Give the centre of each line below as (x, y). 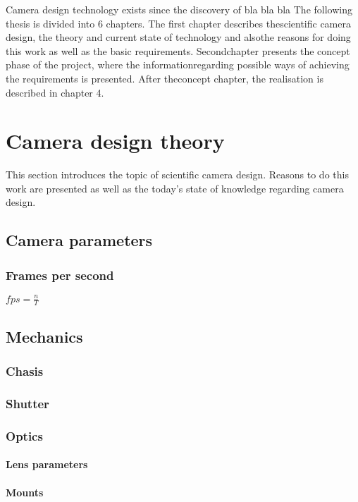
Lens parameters (47, 464)
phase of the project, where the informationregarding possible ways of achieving (178, 65)
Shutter (27, 403)
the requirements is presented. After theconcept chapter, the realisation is (165, 78)
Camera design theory (115, 141)
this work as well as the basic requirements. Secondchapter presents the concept (178, 50)
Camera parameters (79, 240)
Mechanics (44, 336)
